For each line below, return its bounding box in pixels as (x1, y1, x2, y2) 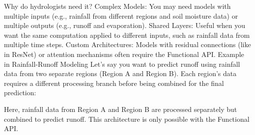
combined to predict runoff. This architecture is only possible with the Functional (4, 113, 250, 124)
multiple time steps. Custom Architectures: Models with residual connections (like (4, 39, 251, 50)
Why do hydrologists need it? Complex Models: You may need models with (4, 1, 231, 11)
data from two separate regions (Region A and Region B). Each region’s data (4, 68, 237, 79)
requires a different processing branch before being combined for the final (4, 78, 224, 88)
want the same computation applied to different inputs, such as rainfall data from (4, 29, 250, 40)
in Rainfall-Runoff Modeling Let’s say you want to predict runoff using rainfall (4, 58, 240, 69)
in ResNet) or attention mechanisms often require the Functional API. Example (4, 49, 244, 59)
